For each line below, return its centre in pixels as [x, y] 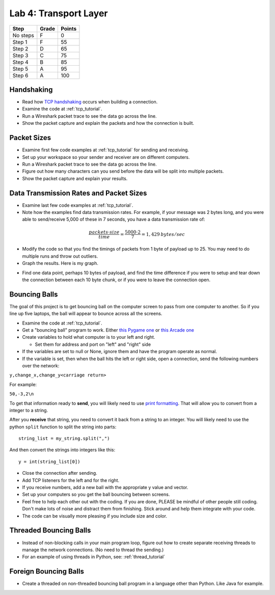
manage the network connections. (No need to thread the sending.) [93, 550]
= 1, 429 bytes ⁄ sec [163, 234]
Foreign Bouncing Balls [47, 571]
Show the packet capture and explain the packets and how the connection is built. [108, 123]
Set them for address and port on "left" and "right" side [93, 344]
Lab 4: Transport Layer [59, 13]
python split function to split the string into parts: [63, 427]
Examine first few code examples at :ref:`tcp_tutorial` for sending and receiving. [106, 150]
